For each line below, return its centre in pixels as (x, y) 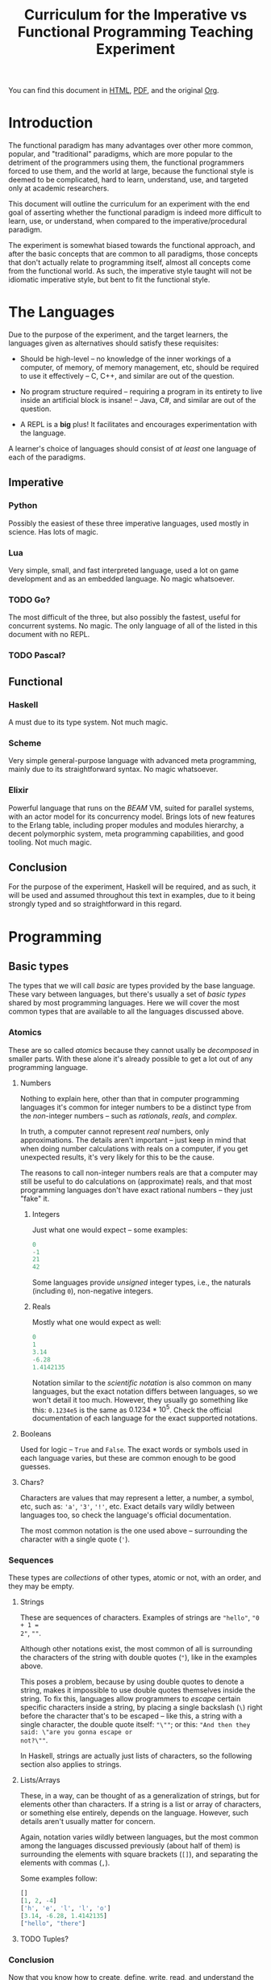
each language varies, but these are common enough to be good (128, 1458)
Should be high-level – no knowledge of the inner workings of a (125, 359)
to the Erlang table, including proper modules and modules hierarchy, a (126, 824)
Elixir (19, 791)
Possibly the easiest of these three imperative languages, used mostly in (129, 523)
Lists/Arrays (40, 1780)
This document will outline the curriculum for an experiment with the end (129, 204)
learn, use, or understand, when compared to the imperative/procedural (128, 221)
